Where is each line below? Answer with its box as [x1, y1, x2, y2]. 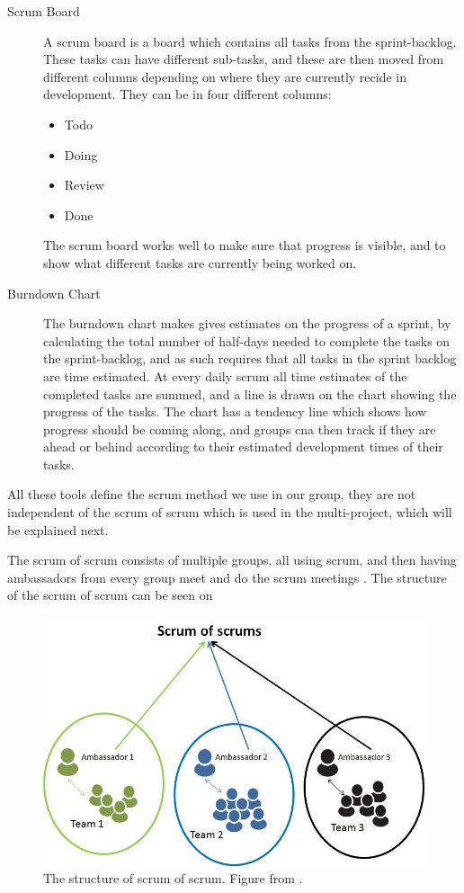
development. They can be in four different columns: [43, 85, 332, 103]
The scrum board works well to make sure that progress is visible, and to [43, 236, 446, 255]
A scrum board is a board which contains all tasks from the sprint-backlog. [43, 31, 457, 50]
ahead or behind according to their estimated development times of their [43, 437, 443, 456]
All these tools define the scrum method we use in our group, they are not [7, 485, 416, 504]
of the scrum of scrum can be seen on [7, 585, 213, 604]
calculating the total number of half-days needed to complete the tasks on [43, 331, 451, 350]
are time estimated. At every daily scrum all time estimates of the [43, 366, 407, 385]
